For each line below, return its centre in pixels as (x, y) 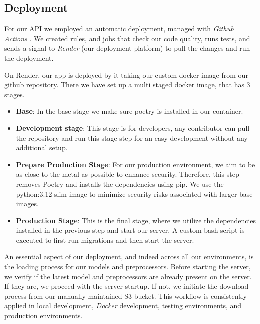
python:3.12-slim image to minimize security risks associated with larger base (134, 194)
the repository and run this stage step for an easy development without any (132, 137)
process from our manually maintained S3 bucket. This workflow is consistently (125, 296)
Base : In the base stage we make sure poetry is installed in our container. (129, 111)
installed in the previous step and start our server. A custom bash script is (130, 230)
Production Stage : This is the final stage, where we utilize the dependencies (136, 220)
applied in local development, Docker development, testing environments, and (123, 306)
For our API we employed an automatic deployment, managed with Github (119, 28)
